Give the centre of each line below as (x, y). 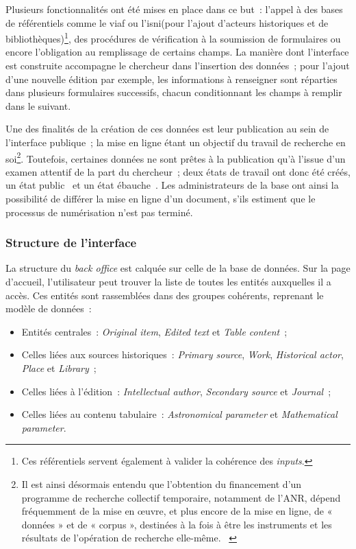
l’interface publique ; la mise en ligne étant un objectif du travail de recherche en (176, 142)
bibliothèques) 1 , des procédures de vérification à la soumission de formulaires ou (173, 37)
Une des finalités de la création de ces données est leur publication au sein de (167, 129)
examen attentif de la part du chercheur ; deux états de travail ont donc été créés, (178, 171)
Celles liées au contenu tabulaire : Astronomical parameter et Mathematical (179, 414)
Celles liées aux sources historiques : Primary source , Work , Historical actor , (182, 354)
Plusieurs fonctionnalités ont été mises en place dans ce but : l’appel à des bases (174, 9)
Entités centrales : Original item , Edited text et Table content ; (154, 331)
